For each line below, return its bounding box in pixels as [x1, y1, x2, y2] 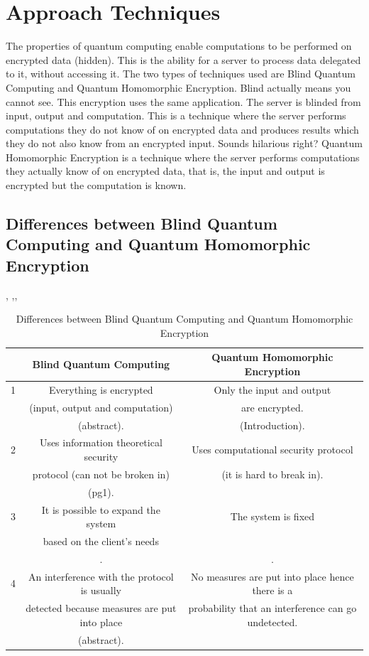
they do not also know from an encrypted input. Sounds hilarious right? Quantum [6, 136, 363, 151]
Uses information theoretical [39, 435, 163, 450]
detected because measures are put [26, 601, 177, 615]
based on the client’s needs [43, 533, 159, 548]
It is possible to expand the [41, 502, 160, 517]
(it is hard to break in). [221, 466, 324, 481]
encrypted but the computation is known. [6, 178, 187, 193]
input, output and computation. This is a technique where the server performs [6, 108, 346, 123]
